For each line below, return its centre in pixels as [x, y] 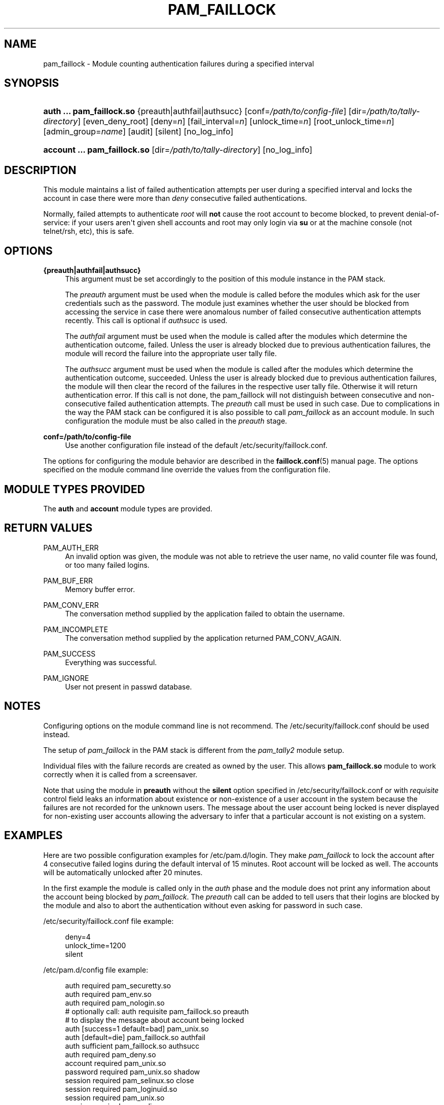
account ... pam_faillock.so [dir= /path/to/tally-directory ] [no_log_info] [178, 150]
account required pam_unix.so [116, 1063]
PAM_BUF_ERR [68, 580]
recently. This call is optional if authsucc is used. [146, 321]
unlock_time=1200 [96, 945]
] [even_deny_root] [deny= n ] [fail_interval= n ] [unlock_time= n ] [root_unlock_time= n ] [236, 122]
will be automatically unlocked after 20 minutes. [123, 872]
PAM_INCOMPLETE [76, 629]
